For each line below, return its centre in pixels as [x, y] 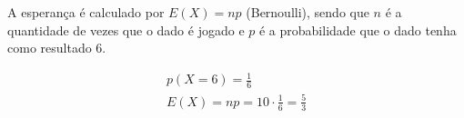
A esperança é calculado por [86, 12]
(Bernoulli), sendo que [308, 12]
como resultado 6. [57, 48]
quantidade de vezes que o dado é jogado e [126, 29]
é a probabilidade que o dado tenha [358, 29]
